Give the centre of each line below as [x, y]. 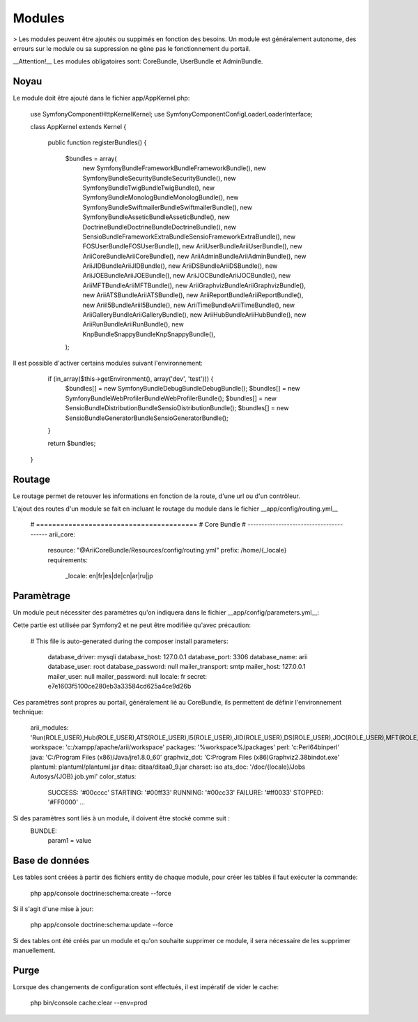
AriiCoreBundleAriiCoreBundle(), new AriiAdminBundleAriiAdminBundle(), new [194, 256]
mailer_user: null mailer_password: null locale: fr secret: [127, 676]
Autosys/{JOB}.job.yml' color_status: [83, 776]
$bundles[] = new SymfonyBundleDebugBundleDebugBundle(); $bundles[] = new [183, 389]
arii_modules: [49, 728]
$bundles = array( [91, 158]
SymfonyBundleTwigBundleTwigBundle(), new [149, 188]
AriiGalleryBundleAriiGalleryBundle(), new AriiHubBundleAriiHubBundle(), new [194, 315]
